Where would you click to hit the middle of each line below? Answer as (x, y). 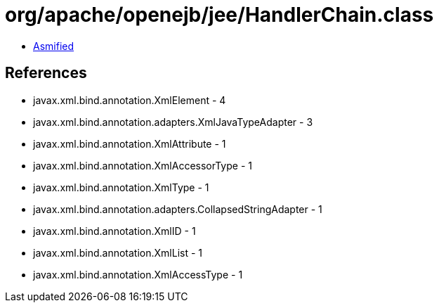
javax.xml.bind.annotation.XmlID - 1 (114, 231)
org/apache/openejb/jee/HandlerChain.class (219, 15)
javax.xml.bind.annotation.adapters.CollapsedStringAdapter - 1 (178, 209)
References (46, 73)
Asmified (54, 46)
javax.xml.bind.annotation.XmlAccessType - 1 (138, 274)
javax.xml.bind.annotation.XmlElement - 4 (130, 100)
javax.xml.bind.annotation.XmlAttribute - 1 (130, 143)
